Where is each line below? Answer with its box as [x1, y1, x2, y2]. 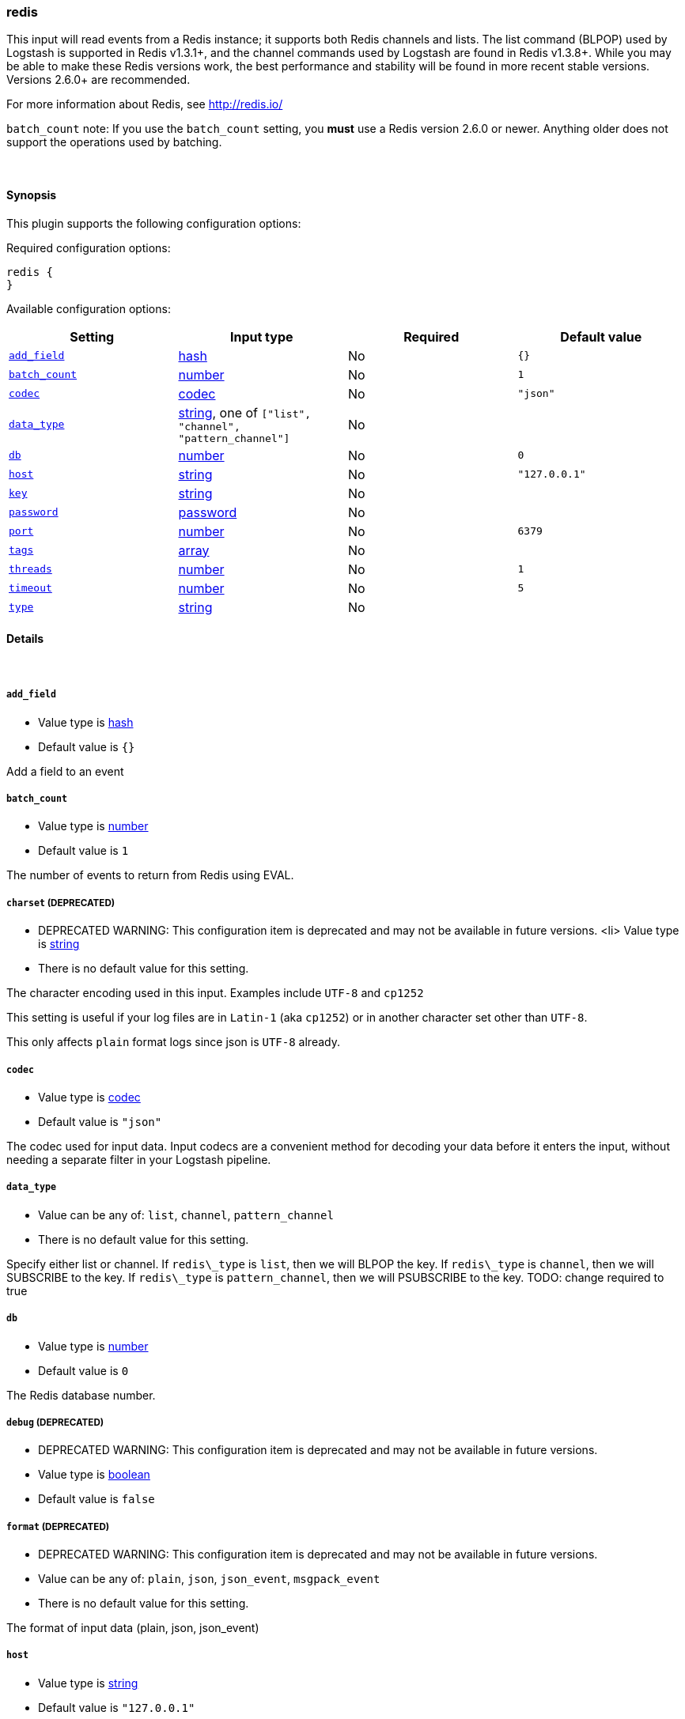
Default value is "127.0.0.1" [38, 1700, 195, 1714]
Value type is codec [38, 1090, 141, 1104]
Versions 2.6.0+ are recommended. [6, 73, 191, 87]
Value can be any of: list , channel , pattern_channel [38, 1207, 334, 1222]
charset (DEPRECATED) [6, 897, 115, 909]
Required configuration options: [6, 240, 171, 255]
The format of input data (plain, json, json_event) [6, 1621, 259, 1635]
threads [9, 563, 52, 576]
